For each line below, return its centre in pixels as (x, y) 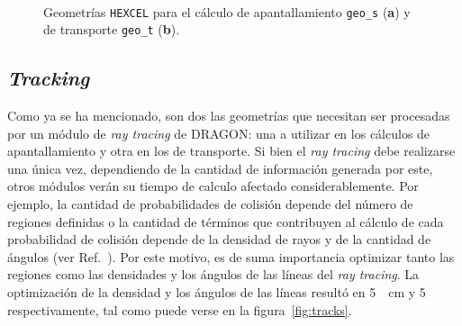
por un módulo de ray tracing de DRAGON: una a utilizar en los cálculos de (219, 133)
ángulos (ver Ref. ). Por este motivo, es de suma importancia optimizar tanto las (231, 256)
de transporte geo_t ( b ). (112, 29)
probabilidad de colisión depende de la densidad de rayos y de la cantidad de (219, 239)
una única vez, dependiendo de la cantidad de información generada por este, (220, 168)
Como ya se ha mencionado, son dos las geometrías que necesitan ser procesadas (229, 116)
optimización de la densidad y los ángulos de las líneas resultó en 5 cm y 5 (217, 292)
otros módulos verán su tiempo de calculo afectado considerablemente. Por (213, 186)
